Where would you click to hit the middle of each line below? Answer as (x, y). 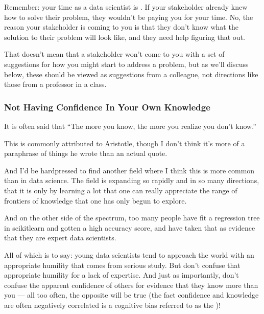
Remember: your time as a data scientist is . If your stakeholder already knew (126, 7)
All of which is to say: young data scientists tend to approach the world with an (129, 254)
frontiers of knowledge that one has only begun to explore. (95, 200)
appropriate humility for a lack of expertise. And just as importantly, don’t (122, 275)
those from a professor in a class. (55, 84)
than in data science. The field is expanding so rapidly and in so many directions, (132, 180)
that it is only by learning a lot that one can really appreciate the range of (121, 190)
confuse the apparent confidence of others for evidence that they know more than (131, 285)
